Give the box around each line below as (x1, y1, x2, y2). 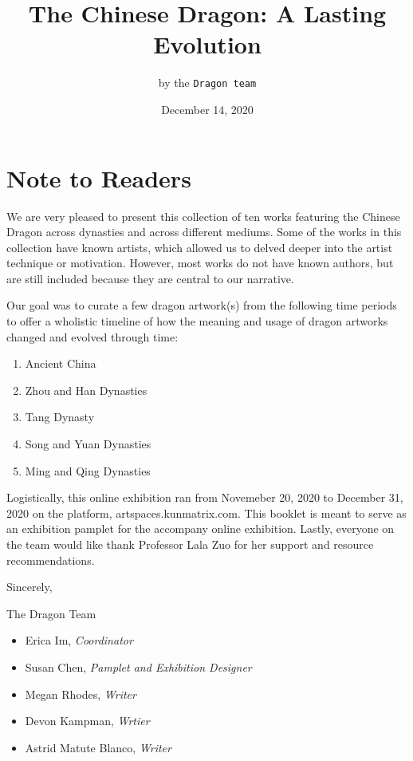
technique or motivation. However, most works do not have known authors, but (6, 254, 394, 271)
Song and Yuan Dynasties (25, 436, 151, 452)
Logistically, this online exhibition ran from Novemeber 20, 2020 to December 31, (6, 489, 403, 506)
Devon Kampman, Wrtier (25, 712, 150, 729)
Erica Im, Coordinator (25, 632, 133, 649)
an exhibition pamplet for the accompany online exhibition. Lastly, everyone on (6, 520, 395, 537)
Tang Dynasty (25, 408, 95, 425)
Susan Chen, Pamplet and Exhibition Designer (25, 658, 252, 675)
